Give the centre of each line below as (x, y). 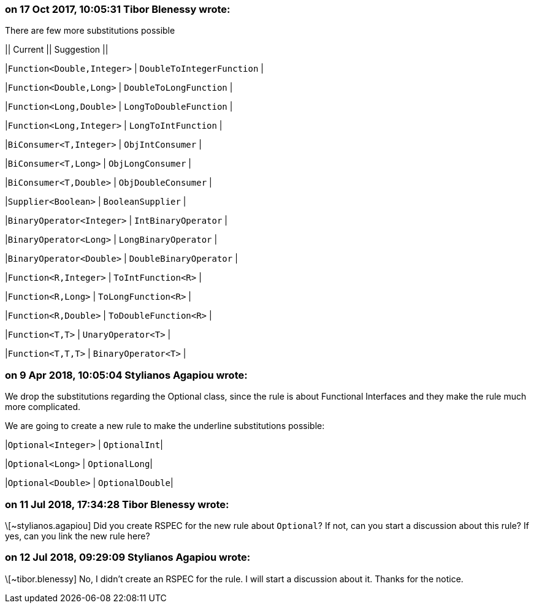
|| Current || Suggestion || (57, 50)
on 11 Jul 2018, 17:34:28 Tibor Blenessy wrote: (117, 504)
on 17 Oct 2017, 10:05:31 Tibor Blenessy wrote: (118, 9)
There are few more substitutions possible (90, 31)
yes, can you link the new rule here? (78, 536)
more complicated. (43, 407)
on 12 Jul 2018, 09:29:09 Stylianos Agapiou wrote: (128, 557)
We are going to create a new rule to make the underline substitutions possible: (165, 426)
